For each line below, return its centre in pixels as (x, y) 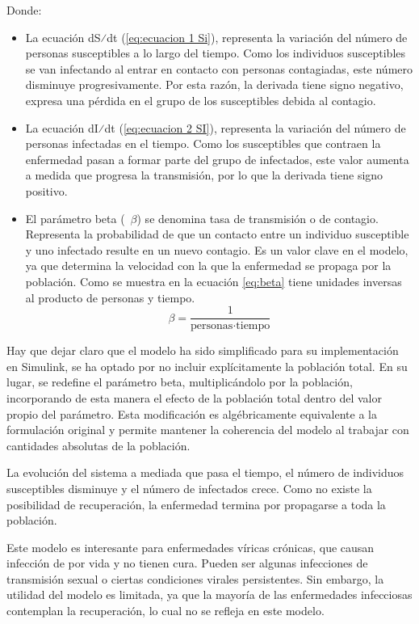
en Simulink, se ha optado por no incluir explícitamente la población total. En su (207, 366)
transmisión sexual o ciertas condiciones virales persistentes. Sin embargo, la (195, 578)
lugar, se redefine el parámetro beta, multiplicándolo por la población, (180, 382)
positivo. (46, 190)
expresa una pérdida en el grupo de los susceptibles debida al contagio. (201, 100)
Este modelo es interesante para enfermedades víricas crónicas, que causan (191, 547)
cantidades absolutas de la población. (98, 445)
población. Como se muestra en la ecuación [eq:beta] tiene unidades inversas (214, 281)
